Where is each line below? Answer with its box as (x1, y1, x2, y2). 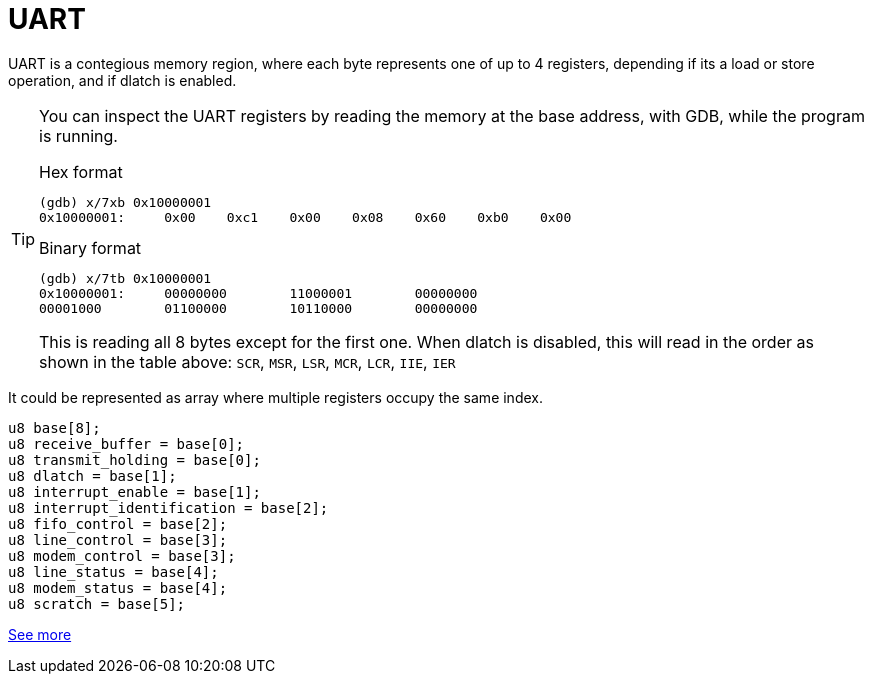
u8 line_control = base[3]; (8, 531, 228, 548)
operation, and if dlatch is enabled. (8, 71, 237, 89)
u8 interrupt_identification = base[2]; (8, 499, 329, 516)
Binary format (39, 237, 142, 258)
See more (8, 625, 72, 643)
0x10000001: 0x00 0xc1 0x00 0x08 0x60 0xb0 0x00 (39, 209, 572, 225)
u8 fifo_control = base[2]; (8, 515, 228, 532)
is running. (39, 125, 118, 146)
